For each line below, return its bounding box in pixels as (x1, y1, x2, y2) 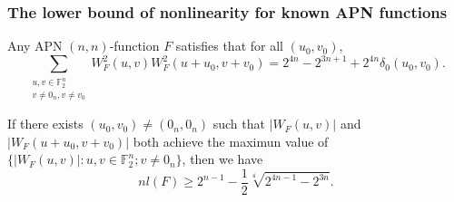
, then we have (182, 149, 263, 168)
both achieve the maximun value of (133, 131, 329, 150)
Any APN (7, 36, 63, 55)
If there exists (7, 114, 84, 133)
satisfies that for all (175, 36, 283, 55)
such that (212, 114, 265, 133)
